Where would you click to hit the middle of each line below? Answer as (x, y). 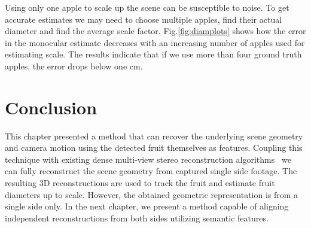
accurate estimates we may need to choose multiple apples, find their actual (144, 19)
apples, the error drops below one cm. (74, 66)
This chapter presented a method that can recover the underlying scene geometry (154, 136)
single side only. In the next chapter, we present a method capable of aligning (147, 206)
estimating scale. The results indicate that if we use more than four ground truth (153, 54)
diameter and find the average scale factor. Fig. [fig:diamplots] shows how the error (155, 31)
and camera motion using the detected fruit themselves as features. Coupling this (154, 148)
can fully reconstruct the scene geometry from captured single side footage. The (151, 171)
